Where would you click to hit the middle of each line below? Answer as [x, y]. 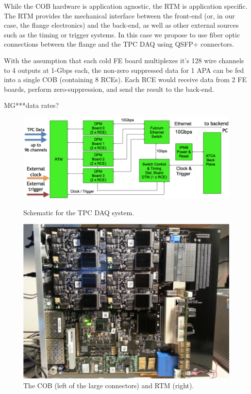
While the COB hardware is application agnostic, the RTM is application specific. [126, 6]
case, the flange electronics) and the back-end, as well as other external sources [121, 25]
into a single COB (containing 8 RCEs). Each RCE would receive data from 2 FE [125, 79]
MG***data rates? [31, 105]
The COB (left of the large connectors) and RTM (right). [109, 385]
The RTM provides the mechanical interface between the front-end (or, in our [119, 15]
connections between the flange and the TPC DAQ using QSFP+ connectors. [119, 44]
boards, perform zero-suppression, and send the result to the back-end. [109, 89]
